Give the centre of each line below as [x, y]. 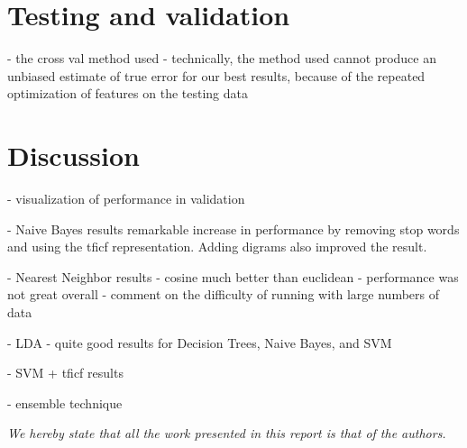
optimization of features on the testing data [128, 93]
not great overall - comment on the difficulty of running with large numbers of [223, 294]
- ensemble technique [65, 402]
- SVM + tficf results [65, 373]
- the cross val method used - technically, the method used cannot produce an [222, 58]
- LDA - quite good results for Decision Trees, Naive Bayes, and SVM [200, 342]
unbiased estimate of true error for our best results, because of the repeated [216, 75]
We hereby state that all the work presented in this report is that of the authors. [227, 433]
